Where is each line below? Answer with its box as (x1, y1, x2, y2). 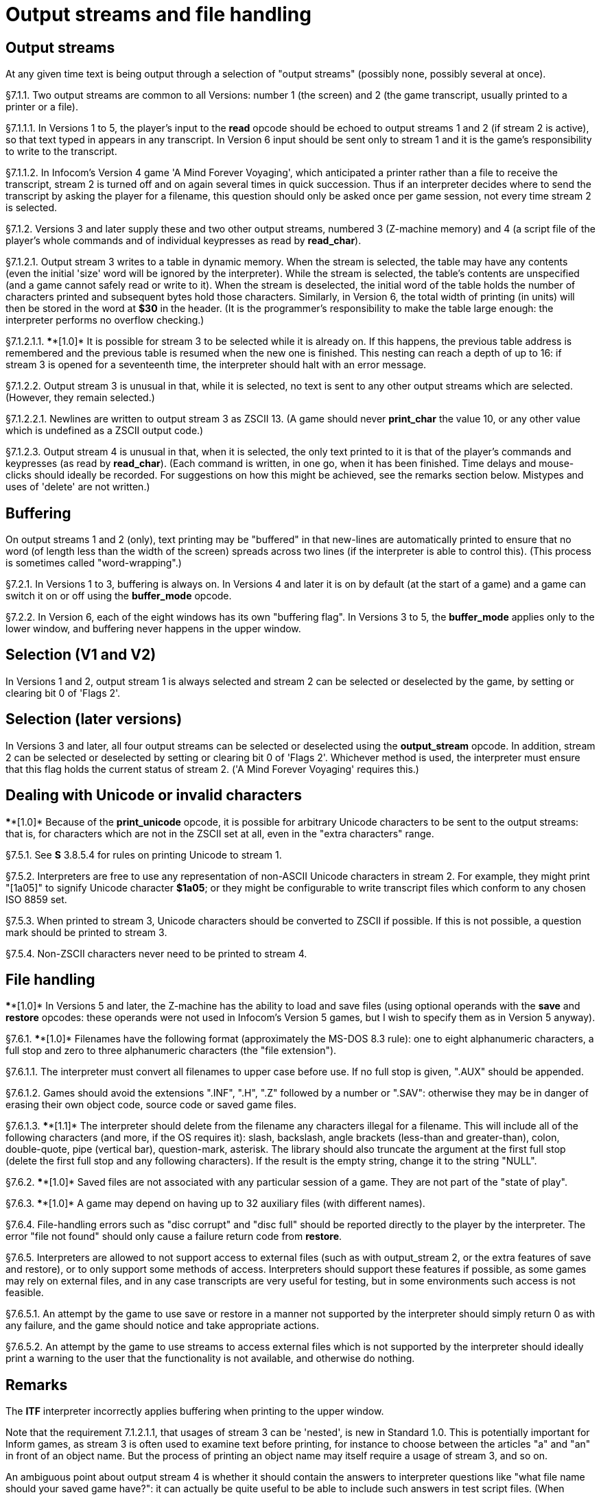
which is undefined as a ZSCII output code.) (5, 424, 204, 437)
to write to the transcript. (5, 145, 117, 158)
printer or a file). (5, 101, 78, 113)
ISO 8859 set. (5, 893, 67, 905)
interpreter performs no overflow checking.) (5, 314, 204, 326)
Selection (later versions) (5, 710, 182, 728)
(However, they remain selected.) (5, 392, 155, 404)
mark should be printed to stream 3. (5, 926, 167, 938)
